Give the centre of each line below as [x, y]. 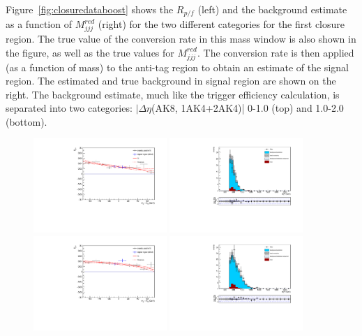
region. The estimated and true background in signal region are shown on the [171, 81]
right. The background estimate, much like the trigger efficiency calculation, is [173, 94]
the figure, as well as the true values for [90, 52]
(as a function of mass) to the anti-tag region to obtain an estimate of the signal [177, 67]
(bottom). [27, 121]
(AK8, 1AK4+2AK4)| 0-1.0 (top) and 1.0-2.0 [248, 108]
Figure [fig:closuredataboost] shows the [90, 9]
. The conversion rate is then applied [276, 52]
